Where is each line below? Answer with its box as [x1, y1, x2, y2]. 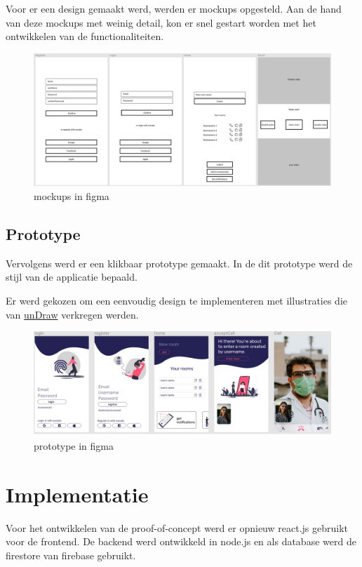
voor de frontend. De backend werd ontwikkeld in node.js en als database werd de [6, 534, 356, 549]
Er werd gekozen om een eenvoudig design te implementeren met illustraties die [6, 293, 348, 307]
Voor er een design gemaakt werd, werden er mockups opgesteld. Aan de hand [6, 1, 342, 15]
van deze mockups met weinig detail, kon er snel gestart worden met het [6, 15, 316, 29]
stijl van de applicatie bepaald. [6, 269, 138, 284]
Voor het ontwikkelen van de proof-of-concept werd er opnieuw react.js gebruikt [6, 520, 348, 535]
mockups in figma [34, 189, 109, 204]
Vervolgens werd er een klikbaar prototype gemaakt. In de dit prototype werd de [6, 255, 353, 270]
